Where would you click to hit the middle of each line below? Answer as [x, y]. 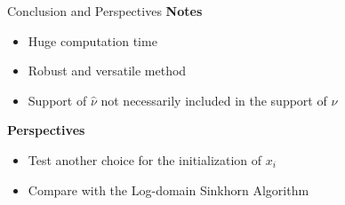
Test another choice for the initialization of [145, 159]
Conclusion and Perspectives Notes [105, 11]
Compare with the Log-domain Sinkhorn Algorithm [168, 189]
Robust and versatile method [107, 71]
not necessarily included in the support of [214, 100]
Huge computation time [92, 40]
